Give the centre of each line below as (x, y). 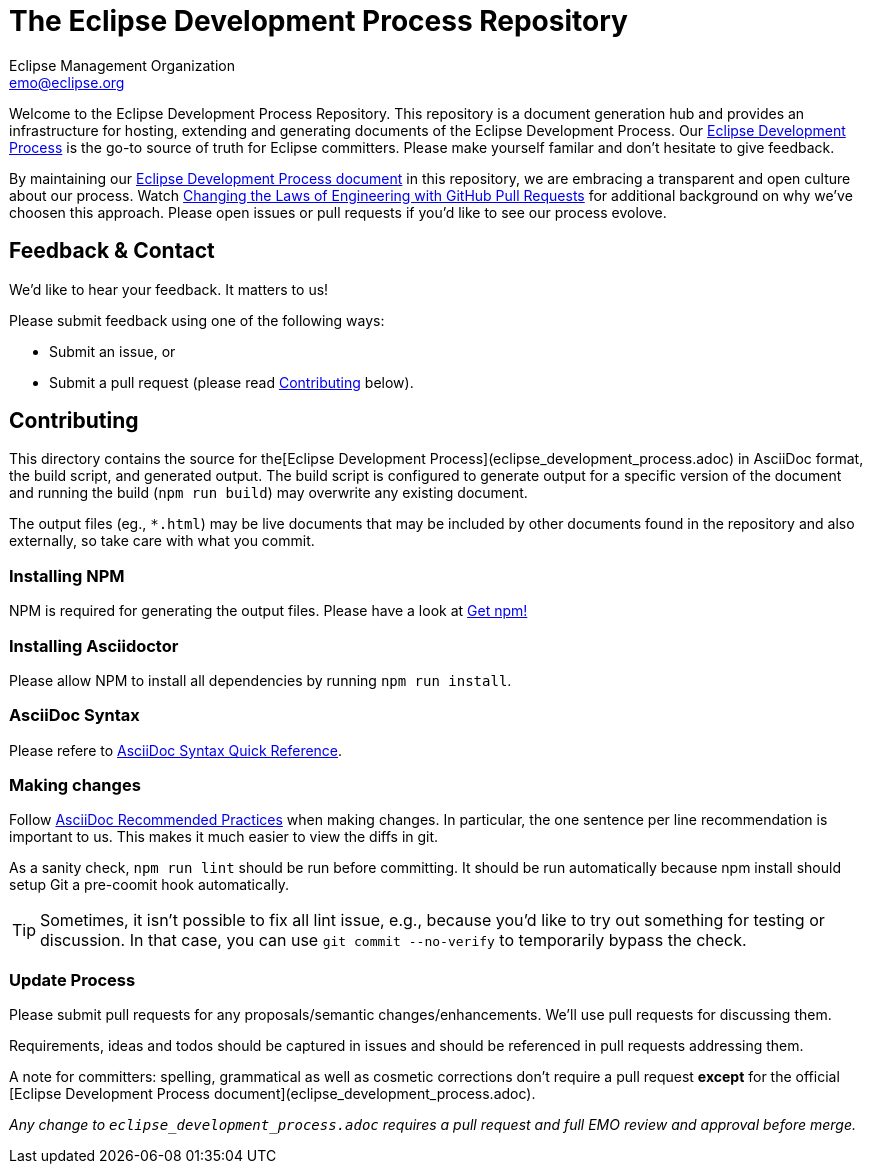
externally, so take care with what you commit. (162, 541)
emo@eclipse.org (67, 82)
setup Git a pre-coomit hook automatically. (149, 885)
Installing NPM (67, 575)
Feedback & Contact (112, 251)
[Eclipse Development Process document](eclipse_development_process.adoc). (272, 1094)
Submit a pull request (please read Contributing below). (231, 382)
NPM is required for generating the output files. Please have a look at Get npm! (268, 611)
